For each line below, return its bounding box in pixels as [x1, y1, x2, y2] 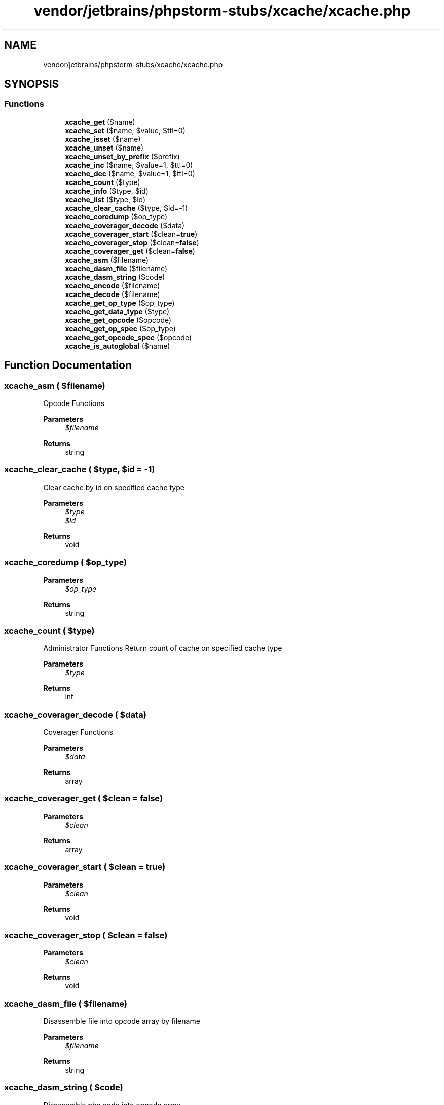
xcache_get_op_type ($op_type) [65, 298, 175, 307]
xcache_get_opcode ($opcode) [65, 315, 172, 324]
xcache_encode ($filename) [65, 281, 160, 290]
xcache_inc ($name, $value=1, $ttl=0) [65, 160, 193, 169]
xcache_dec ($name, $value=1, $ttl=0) [65, 169, 195, 178]
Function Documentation [4, 359, 132, 372]
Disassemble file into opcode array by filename [43, 1017, 200, 1026]
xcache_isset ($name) [65, 134, 141, 143]
